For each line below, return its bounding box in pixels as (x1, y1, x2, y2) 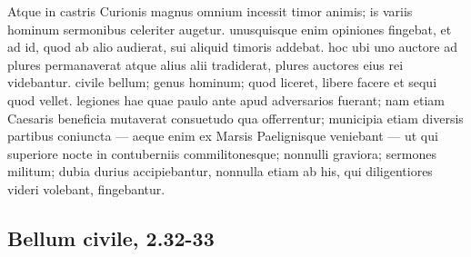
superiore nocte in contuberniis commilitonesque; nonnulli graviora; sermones (7, 143, 436, 163)
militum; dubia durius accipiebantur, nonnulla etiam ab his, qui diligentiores (7, 162, 433, 181)
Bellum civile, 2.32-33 (7, 223, 215, 252)
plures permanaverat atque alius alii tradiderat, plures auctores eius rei (7, 54, 404, 74)
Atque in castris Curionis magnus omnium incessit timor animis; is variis (7, 2, 413, 20)
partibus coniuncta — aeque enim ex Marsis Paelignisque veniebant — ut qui (7, 126, 438, 145)
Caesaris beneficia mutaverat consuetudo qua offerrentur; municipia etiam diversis (7, 108, 464, 127)
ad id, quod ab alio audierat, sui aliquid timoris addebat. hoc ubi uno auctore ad (7, 37, 458, 56)
